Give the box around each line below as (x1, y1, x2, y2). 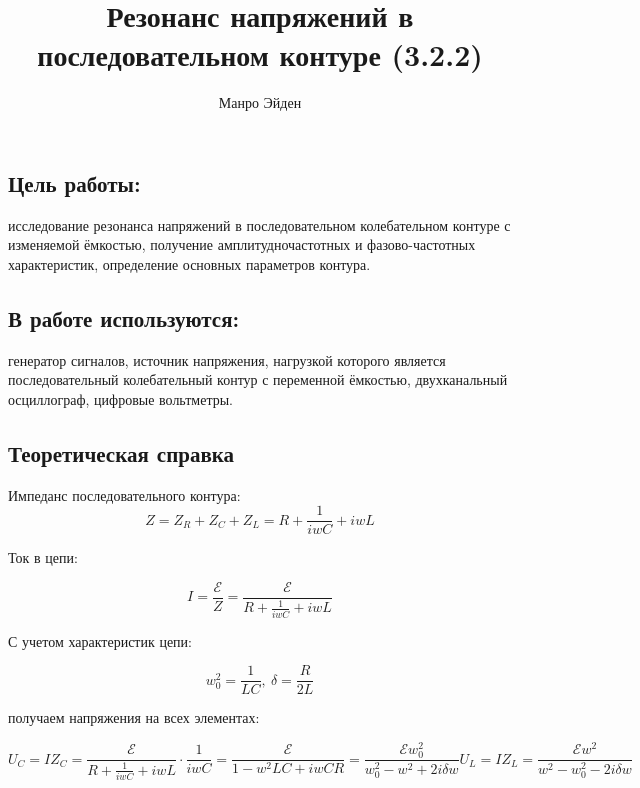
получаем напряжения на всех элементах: (8, 707, 260, 728)
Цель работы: (8, 167, 141, 198)
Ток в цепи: (8, 547, 78, 568)
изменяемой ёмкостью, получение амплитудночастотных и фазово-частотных (8, 234, 476, 255)
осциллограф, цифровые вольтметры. (8, 388, 233, 409)
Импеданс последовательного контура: (8, 484, 241, 505)
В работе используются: (8, 302, 240, 333)
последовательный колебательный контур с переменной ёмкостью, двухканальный (8, 369, 508, 390)
